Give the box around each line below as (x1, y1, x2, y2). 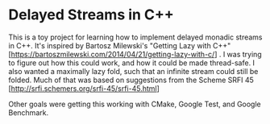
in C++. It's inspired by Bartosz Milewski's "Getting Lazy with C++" (8, 40, 231, 50)
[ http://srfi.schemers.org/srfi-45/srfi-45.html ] (8, 83, 160, 93)
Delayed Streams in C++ (8, 6, 175, 24)
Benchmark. (8, 107, 49, 118)
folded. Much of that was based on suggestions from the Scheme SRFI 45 (8, 75, 254, 85)
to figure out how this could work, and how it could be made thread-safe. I (8, 58, 255, 68)
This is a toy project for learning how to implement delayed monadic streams (8, 32, 264, 42)
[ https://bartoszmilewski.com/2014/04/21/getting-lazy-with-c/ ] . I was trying (8, 49, 262, 59)
